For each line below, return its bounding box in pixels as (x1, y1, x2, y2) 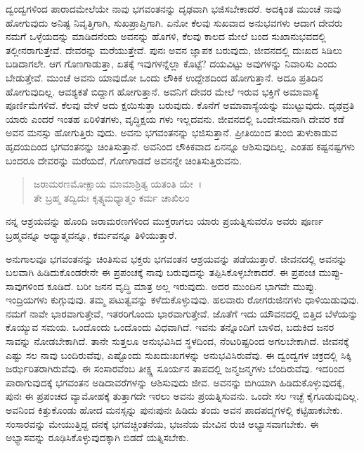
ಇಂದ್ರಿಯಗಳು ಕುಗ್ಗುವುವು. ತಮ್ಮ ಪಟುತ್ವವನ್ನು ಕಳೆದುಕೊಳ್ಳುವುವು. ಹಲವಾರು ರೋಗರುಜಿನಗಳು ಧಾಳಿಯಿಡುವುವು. (6, 292, 359, 307)
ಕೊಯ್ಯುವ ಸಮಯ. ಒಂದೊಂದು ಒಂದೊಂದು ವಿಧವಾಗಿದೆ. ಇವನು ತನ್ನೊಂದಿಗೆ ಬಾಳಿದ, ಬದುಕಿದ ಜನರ (6, 320, 334, 334)
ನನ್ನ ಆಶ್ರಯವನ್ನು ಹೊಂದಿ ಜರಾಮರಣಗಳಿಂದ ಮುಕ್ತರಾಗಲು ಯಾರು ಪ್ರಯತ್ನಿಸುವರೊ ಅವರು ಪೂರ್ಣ (6, 214, 324, 228)
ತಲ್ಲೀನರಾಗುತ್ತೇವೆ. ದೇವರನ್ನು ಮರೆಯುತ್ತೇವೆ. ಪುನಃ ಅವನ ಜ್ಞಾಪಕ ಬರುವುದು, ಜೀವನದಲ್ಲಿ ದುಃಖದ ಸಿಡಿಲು (6, 42, 342, 57)
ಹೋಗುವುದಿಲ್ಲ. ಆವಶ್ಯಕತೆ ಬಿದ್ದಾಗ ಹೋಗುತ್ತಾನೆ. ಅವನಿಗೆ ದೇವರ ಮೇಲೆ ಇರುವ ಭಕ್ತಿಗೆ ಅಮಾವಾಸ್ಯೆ (6, 84, 319, 98)
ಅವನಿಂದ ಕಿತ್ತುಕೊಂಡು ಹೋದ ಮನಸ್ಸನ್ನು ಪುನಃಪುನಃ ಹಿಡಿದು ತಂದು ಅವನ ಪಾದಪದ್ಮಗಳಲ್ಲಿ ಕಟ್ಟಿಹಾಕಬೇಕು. (6, 403, 343, 417)
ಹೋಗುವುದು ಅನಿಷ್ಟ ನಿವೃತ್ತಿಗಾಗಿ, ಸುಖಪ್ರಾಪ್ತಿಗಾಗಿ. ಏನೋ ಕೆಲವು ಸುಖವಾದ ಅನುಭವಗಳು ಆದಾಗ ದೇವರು (6, 15, 343, 30)
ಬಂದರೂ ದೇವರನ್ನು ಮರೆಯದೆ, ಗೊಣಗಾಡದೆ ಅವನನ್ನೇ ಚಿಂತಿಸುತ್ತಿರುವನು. (6, 152, 242, 167)
